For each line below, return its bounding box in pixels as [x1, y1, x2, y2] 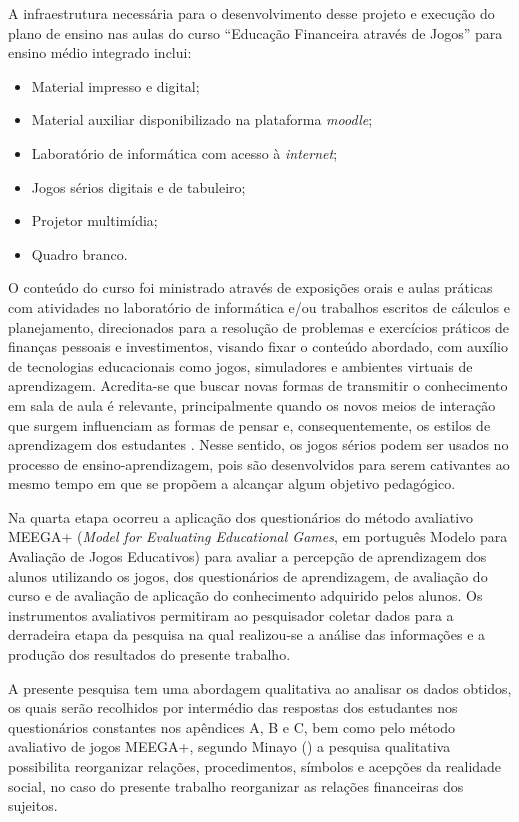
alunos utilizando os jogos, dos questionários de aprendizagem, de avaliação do [8, 565, 488, 586]
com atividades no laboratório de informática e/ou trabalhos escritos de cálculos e [8, 296, 510, 317]
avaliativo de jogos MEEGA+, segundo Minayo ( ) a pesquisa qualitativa [8, 736, 451, 757]
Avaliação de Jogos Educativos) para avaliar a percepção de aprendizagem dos [8, 546, 487, 567]
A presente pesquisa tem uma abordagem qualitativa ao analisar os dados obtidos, [8, 677, 512, 698]
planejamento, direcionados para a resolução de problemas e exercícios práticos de [8, 316, 510, 337]
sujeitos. [8, 795, 58, 816]
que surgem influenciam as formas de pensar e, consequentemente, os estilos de [8, 414, 491, 435]
